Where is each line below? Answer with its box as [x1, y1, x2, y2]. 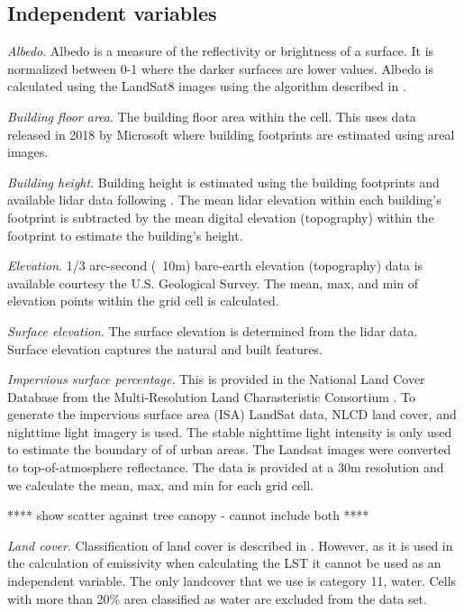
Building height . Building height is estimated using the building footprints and [7, 172, 440, 191]
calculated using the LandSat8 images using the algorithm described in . [7, 77, 406, 96]
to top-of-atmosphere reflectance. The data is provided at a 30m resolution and [7, 458, 444, 477]
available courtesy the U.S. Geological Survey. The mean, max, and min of [7, 273, 419, 292]
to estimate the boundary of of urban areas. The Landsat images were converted [7, 440, 451, 459]
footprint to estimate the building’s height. [7, 225, 243, 244]
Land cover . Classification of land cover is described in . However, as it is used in [7, 535, 453, 554]
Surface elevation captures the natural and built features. [7, 339, 323, 358]
